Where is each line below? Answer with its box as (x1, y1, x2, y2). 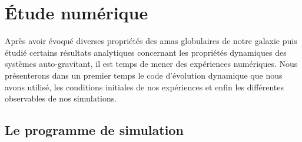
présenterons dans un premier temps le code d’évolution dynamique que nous (5, 69, 283, 81)
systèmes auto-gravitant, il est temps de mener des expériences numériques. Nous (5, 58, 298, 70)
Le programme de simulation (5, 121, 184, 139)
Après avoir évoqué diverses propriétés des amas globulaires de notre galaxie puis (5, 35, 297, 47)
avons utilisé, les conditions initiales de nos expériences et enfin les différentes (5, 80, 284, 93)
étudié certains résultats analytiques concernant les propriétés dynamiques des (5, 46, 287, 58)
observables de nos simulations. (5, 92, 117, 104)
